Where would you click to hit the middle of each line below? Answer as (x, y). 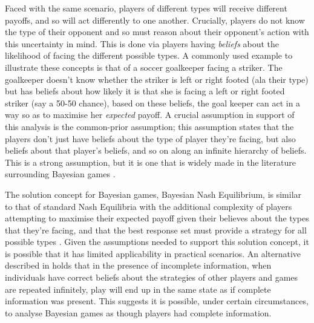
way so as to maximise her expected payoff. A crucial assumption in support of (150, 115)
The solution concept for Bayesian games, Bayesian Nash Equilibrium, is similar (153, 194)
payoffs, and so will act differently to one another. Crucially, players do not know (155, 20)
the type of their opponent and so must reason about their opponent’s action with (157, 32)
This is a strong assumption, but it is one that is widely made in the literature (150, 162)
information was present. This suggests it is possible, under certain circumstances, (157, 301)
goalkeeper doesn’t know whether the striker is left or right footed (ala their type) (157, 79)
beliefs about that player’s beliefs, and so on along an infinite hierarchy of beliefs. (156, 150)
